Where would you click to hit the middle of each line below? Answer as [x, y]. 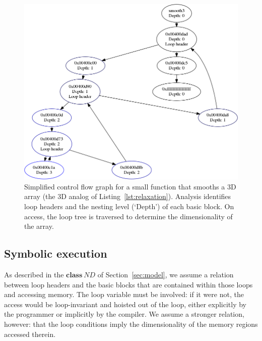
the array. [39, 226]
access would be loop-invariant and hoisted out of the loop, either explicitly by [125, 304]
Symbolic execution [56, 253]
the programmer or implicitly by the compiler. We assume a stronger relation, [124, 314]
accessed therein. [30, 334]
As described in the [34, 274]
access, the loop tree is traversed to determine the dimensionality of [128, 216]
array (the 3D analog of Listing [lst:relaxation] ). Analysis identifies [128, 196]
